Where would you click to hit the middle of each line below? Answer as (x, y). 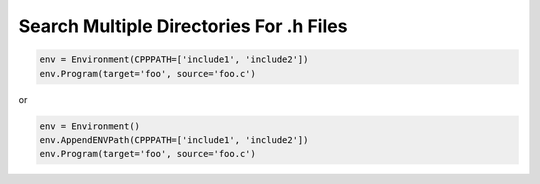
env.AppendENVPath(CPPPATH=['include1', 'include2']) (174, 139)
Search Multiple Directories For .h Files (183, 26)
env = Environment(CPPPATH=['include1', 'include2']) (174, 59)
